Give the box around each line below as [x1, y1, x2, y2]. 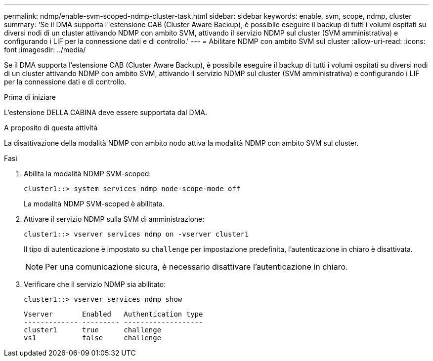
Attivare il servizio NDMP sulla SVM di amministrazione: [24, 215, 205, 223]
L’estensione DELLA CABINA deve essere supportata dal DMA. [4, 108, 207, 117]
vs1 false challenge [24, 334, 162, 342]
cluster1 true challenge [24, 326, 162, 334]
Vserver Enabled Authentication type [24, 310, 203, 318]
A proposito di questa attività [4, 123, 98, 132]
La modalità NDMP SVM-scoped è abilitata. [24, 200, 165, 208]
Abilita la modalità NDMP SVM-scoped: [24, 169, 151, 178]
